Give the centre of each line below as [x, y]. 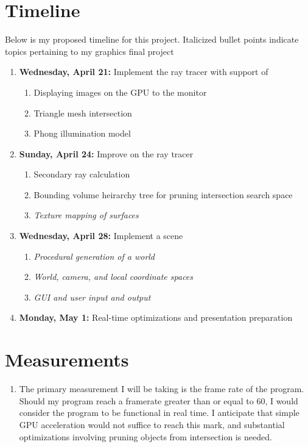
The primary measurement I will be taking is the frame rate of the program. [162, 389]
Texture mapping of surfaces [86, 215]
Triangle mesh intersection [83, 113]
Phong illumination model [82, 133]
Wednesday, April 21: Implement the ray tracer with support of [144, 72]
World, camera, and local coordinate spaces [114, 277]
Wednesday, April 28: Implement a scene [101, 236]
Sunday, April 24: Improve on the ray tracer [106, 153]
